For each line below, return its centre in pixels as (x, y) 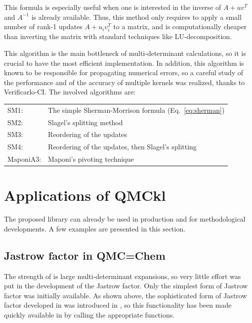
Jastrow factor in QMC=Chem (85, 255)
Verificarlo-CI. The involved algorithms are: (70, 92)
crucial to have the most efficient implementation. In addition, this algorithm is (124, 63)
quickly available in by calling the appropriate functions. (89, 315)
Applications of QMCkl (85, 195)
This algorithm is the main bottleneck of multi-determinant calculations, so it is (125, 53)
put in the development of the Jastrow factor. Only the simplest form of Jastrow (126, 286)
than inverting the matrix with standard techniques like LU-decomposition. (118, 36)
